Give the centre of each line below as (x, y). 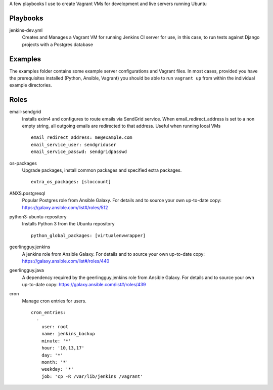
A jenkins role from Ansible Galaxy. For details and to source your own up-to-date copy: (113, 254)
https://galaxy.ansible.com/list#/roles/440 (66, 261)
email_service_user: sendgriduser (74, 145)
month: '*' (55, 362)
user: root (55, 327)
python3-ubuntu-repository (38, 217)
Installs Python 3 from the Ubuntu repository (68, 224)
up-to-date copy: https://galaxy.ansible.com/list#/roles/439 (84, 285)
